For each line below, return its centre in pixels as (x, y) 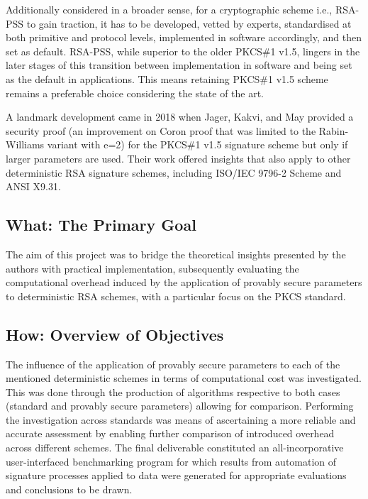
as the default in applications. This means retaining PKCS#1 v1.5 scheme (167, 78)
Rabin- (334, 130)
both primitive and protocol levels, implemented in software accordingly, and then (184, 37)
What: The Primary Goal (101, 225)
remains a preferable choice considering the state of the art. (135, 93)
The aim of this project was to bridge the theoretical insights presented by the (176, 254)
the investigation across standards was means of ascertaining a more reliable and (181, 419)
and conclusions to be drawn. (69, 489)
